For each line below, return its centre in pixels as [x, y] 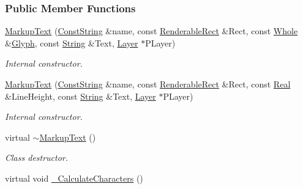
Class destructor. [37, 157]
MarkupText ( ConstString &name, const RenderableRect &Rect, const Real [148, 84]
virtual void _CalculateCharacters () [74, 178]
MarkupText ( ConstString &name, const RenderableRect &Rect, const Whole [151, 31]
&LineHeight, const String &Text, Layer [80, 96]
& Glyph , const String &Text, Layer [72, 43]
